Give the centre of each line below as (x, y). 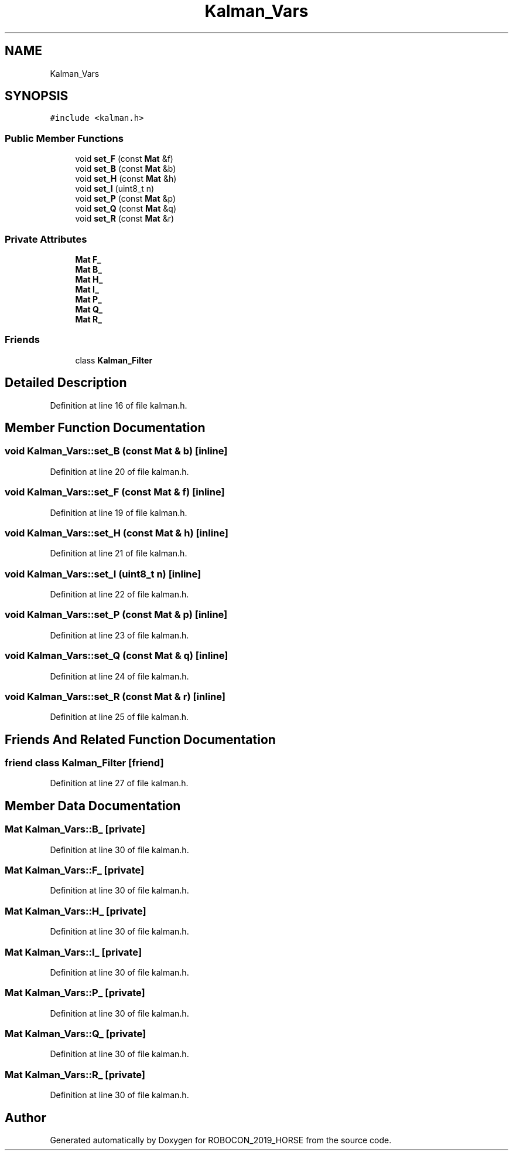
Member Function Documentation (105, 427)
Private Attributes (46, 239)
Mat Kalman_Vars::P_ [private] (75, 993)
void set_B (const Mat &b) (126, 169)
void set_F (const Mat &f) (124, 159)
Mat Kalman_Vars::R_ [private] (75, 1074)
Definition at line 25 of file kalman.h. (119, 717)
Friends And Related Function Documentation (140, 739)
